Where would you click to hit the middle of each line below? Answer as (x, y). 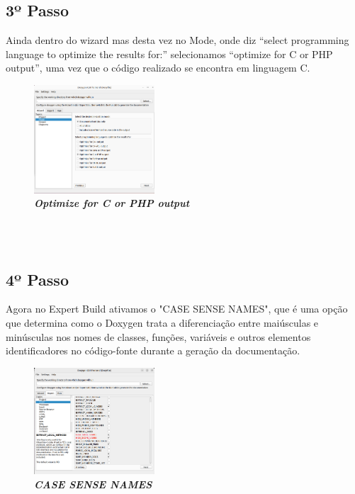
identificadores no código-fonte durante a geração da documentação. (153, 350)
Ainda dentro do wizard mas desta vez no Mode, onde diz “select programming (177, 40)
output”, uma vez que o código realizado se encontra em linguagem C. (158, 68)
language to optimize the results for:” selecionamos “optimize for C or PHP (169, 54)
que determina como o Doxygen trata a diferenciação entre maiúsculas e (162, 322)
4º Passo (37, 279)
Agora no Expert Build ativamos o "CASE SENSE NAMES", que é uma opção (177, 309)
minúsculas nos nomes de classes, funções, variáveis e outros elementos (158, 336)
